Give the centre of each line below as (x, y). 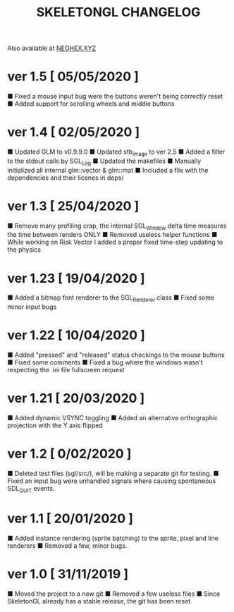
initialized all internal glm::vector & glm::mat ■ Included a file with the (108, 170)
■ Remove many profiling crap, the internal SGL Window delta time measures (117, 226)
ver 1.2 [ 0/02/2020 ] (69, 454)
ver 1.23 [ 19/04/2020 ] (76, 278)
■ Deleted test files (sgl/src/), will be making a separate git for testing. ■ (113, 473)
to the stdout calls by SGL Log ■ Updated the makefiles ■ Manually (104, 161)
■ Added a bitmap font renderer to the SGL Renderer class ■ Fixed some (111, 299)
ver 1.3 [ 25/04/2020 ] (73, 206)
